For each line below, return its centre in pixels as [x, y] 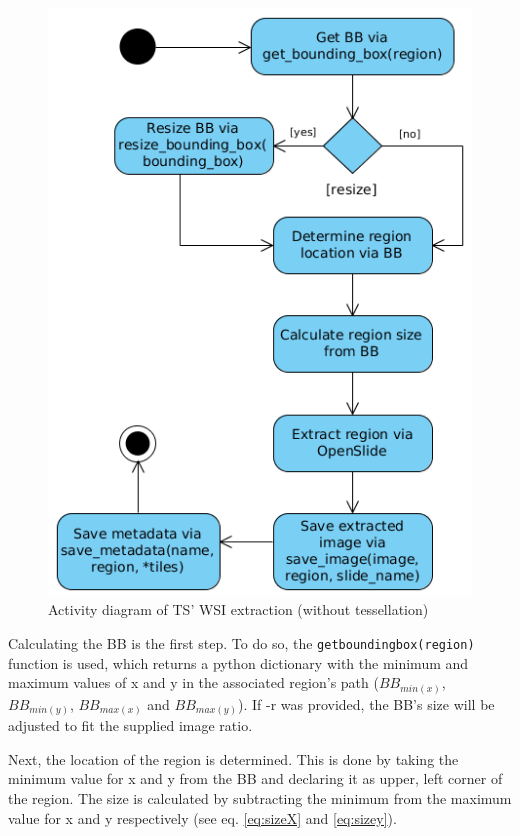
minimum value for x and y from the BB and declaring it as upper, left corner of [255, 778]
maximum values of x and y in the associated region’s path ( [193, 682]
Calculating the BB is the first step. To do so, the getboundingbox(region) [241, 642]
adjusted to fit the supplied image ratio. [130, 725]
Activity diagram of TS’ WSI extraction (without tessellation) [238, 609]
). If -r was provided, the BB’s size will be [366, 703]
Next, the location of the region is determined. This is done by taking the [233, 758]
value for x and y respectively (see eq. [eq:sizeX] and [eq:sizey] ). [202, 817]
